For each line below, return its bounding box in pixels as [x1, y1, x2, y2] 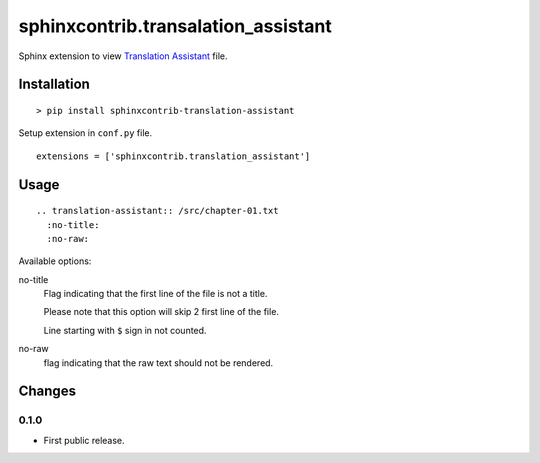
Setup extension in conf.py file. [18, 127, 153, 139]
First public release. [43, 434, 125, 446]
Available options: [18, 255, 92, 267]
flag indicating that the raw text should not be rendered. [43, 356, 274, 369]
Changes [18, 383, 77, 400]
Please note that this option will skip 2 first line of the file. [43, 306, 280, 318]
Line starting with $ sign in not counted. [43, 324, 207, 336]
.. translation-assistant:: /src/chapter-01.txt [36, 205, 279, 217]
